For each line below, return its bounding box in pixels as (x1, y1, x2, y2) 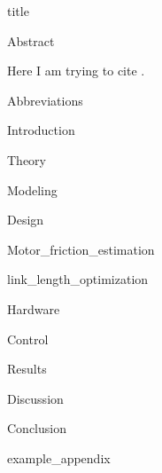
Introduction (7, 121, 75, 139)
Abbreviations (7, 91, 83, 109)
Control (7, 329, 49, 348)
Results (7, 359, 47, 378)
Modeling (7, 180, 58, 199)
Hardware (7, 299, 60, 318)
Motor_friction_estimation (7, 240, 155, 258)
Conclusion (7, 419, 66, 438)
